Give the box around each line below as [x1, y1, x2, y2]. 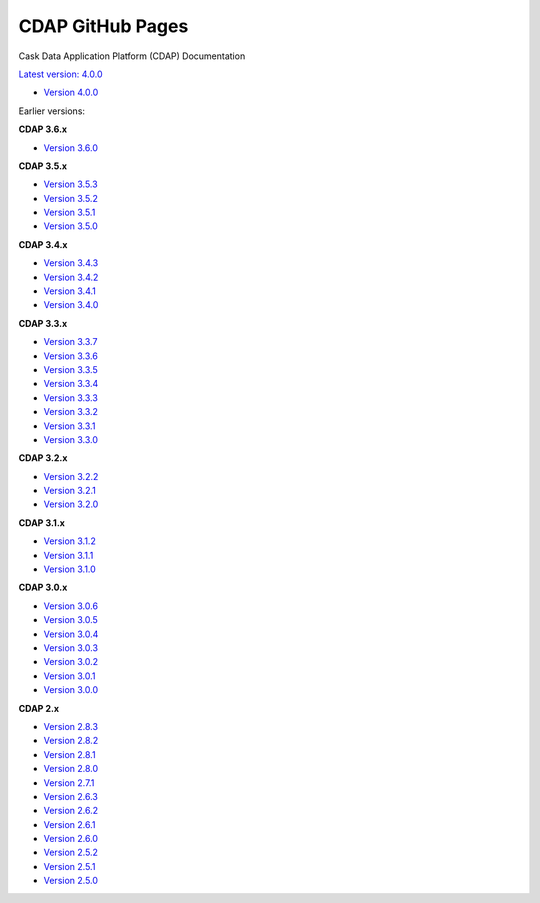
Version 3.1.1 [43, 549, 94, 561]
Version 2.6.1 [43, 818, 96, 830]
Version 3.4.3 [43, 257, 99, 269]
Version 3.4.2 [43, 271, 99, 283]
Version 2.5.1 [43, 860, 96, 872]
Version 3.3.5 [43, 363, 99, 375]
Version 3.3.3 [43, 391, 99, 404]
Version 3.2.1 [43, 485, 97, 497]
